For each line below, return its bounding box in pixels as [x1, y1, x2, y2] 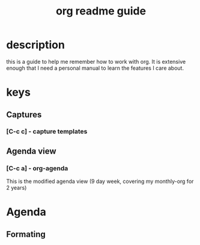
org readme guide [56, 4, 146, 18]
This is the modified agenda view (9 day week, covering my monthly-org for [6, 178, 194, 185]
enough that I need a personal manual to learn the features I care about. [6, 64, 184, 72]
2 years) [6, 184, 27, 191]
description [6, 38, 65, 52]
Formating [6, 229, 46, 239]
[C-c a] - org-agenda [6, 164, 68, 172]
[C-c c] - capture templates [6, 128, 88, 136]
